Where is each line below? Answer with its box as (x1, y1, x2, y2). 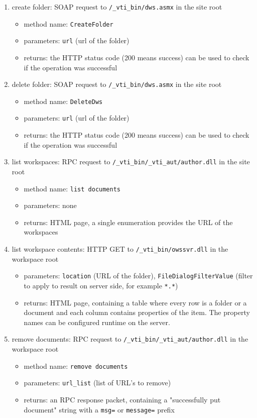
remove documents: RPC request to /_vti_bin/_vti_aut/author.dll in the (12, 334, 248, 344)
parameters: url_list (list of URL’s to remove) (24, 377, 171, 388)
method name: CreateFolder (24, 18, 113, 29)
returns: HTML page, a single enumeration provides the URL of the (24, 217, 233, 227)
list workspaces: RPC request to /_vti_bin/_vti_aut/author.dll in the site (12, 156, 250, 167)
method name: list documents (24, 183, 120, 193)
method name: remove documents (24, 360, 128, 371)
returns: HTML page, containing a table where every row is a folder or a (24, 297, 247, 307)
